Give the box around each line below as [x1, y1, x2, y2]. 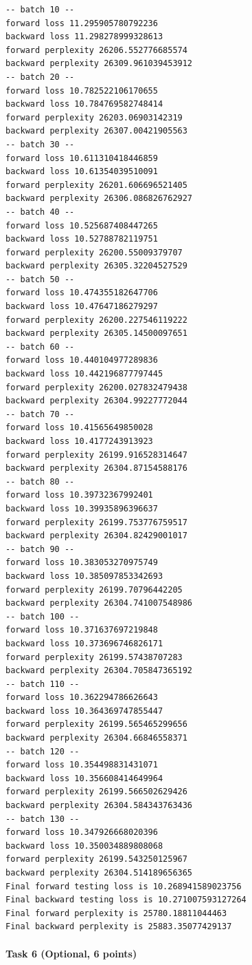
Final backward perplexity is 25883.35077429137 [5, 922, 232, 932]
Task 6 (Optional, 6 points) [5, 946, 137, 960]
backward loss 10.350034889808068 [5, 840, 163, 851]
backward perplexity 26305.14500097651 [5, 328, 187, 339]
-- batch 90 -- [5, 544, 75, 554]
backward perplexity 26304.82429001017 [5, 531, 187, 541]
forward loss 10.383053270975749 [5, 558, 158, 568]
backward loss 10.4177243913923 [5, 436, 153, 446]
